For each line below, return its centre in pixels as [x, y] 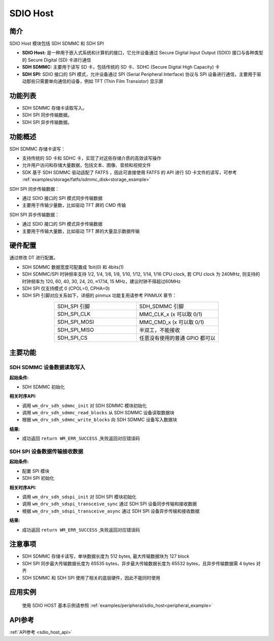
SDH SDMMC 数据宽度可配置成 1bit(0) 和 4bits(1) [73, 267]
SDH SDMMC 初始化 [43, 387]
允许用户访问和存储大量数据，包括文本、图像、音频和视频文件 [87, 165]
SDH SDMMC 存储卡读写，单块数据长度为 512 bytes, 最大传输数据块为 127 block [106, 556]
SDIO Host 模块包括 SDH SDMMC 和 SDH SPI [57, 44]
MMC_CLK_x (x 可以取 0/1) [171, 314]
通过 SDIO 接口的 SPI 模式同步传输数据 [62, 198]
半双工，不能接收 [160, 330]
